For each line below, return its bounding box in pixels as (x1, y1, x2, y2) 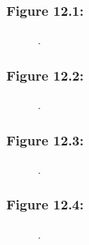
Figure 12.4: (6, 194, 84, 214)
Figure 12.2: (6, 65, 84, 85)
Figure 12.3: (6, 130, 84, 149)
